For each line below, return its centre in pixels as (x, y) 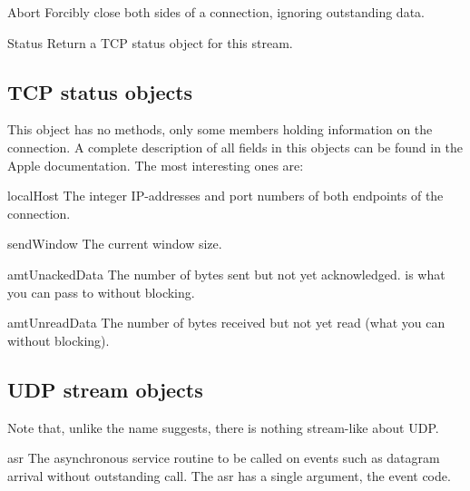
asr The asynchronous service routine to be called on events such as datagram (224, 458)
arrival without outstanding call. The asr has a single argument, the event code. (229, 475)
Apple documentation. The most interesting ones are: (156, 165)
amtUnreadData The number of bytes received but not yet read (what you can (226, 323)
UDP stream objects (105, 389)
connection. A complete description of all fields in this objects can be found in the (235, 147)
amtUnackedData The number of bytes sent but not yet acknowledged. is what (226, 274)
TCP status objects (100, 91)
